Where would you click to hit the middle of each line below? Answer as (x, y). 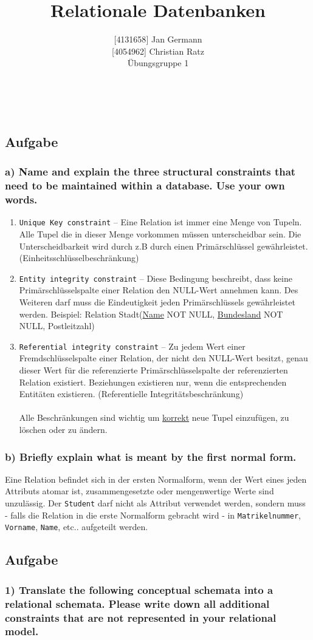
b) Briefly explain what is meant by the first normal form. (151, 456)
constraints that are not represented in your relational (141, 617)
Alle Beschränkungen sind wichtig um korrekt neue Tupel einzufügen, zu (154, 417)
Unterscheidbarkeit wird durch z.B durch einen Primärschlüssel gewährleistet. (163, 246)
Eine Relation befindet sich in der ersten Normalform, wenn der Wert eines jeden (156, 479)
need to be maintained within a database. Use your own (145, 186)
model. (22, 631)
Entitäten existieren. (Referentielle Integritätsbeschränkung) (131, 394)
